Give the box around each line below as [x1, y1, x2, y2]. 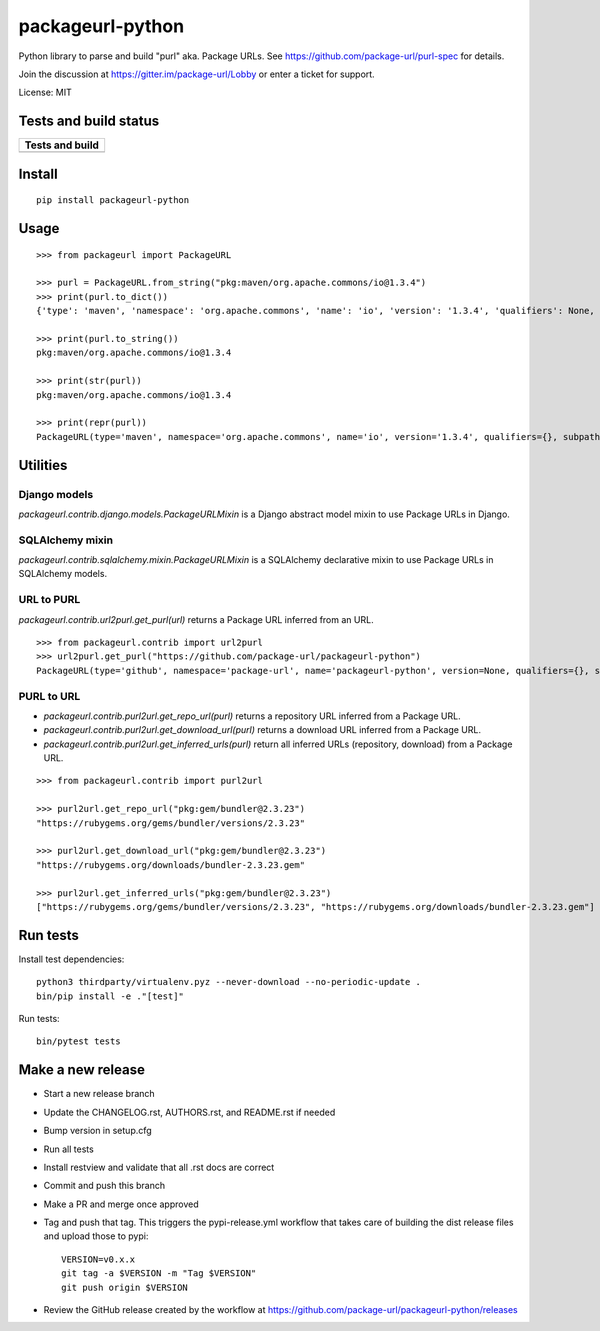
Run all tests [43, 1143, 94, 1155]
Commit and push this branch [43, 1180, 165, 1192]
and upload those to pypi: [43, 1230, 149, 1242]
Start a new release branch [43, 1088, 155, 1100]
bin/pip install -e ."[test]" [36, 990, 185, 1002]
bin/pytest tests [36, 1036, 121, 1047]
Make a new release [18, 1061, 145, 1079]
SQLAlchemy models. [18, 568, 108, 580]
